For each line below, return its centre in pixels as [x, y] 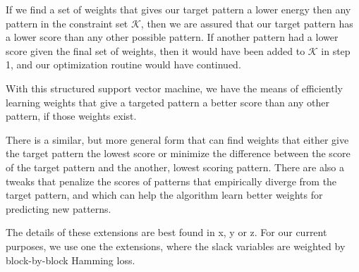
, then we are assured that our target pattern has [247, 23]
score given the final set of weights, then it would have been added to [156, 50]
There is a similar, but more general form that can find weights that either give [177, 139]
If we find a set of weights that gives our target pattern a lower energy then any [178, 9]
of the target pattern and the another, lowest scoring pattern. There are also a [175, 167]
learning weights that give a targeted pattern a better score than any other [168, 102]
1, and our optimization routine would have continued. [123, 64]
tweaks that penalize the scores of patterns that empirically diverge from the [171, 181]
